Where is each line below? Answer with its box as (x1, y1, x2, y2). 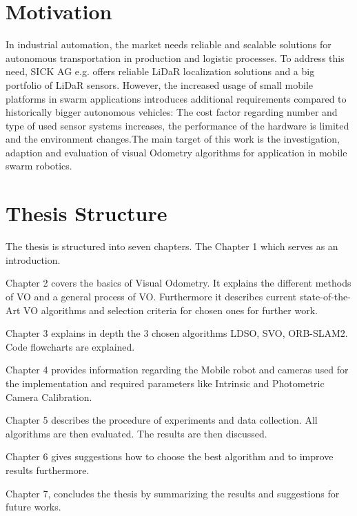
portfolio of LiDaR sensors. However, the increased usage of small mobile (6, 77, 314, 92)
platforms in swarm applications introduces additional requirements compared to (6, 91, 347, 105)
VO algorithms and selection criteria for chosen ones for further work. (23, 302, 318, 317)
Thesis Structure (6, 199, 167, 227)
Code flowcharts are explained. (6, 339, 135, 353)
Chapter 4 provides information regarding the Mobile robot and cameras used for (6, 362, 349, 377)
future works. (6, 499, 61, 514)
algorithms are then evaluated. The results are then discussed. (6, 426, 267, 440)
